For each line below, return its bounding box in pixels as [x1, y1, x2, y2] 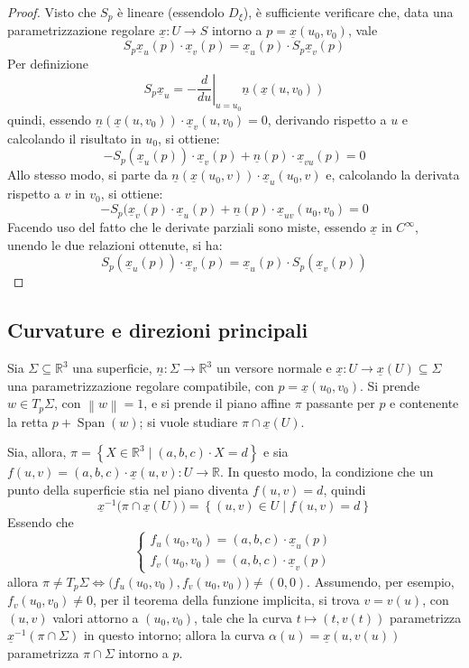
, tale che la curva [194, 608, 293, 626]
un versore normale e [216, 358, 332, 377]
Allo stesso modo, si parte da [7, 165, 168, 184]
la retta [7, 412, 49, 431]
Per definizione [7, 54, 89, 73]
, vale [347, 21, 378, 40]
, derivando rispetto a [267, 109, 387, 128]
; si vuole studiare [139, 412, 238, 431]
